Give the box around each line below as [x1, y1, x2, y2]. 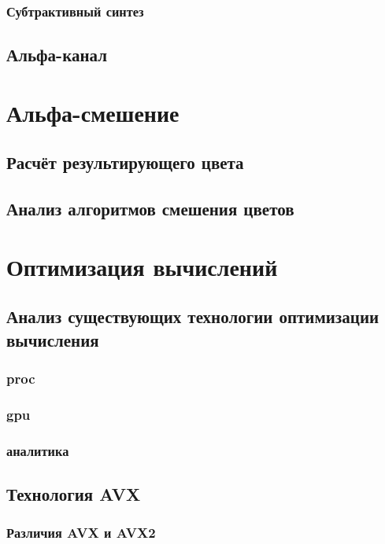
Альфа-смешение [6, 96, 180, 128]
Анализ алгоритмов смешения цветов [6, 197, 294, 221]
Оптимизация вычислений [6, 250, 278, 282]
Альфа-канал [6, 42, 107, 67]
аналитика [6, 440, 69, 460]
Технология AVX [6, 482, 141, 506]
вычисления [6, 327, 99, 351]
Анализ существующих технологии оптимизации [6, 304, 379, 329]
